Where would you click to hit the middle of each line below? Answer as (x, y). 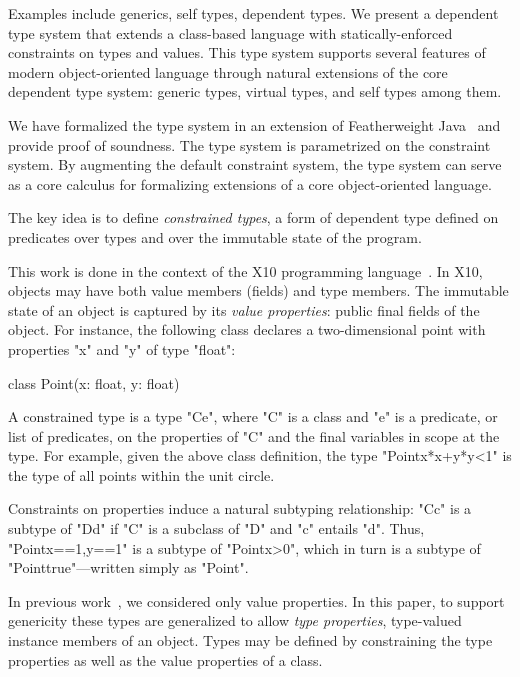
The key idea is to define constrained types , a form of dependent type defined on (253, 217)
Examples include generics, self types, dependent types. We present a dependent (253, 13)
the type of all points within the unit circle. (141, 474)
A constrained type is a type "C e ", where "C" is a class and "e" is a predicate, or (253, 416)
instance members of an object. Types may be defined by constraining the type (250, 640)
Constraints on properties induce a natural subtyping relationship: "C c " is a (240, 508)
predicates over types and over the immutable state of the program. (215, 236)
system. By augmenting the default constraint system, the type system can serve (255, 164)
